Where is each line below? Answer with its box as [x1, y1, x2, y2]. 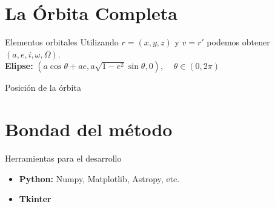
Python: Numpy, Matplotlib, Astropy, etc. [19, 172, 180, 185]
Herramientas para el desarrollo [5, 152, 122, 165]
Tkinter [19, 192, 51, 205]
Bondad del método [5, 117, 173, 142]
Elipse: [5, 59, 33, 72]
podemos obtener [207, 36, 270, 48]
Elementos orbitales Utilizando [5, 36, 119, 48]
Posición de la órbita [5, 81, 81, 94]
